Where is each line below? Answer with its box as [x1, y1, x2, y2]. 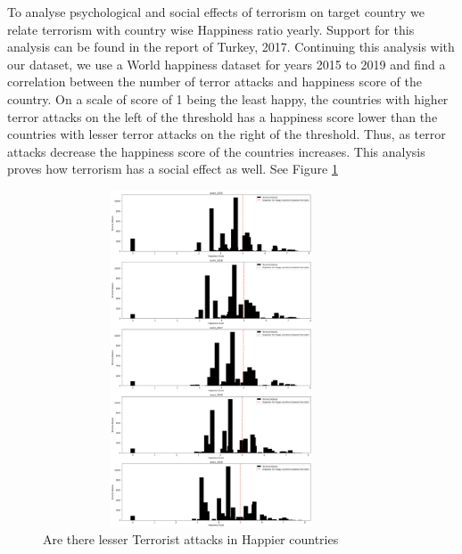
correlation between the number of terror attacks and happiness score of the [7, 72, 422, 91]
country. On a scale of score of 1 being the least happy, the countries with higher [7, 89, 449, 108]
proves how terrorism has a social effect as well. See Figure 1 [7, 159, 338, 178]
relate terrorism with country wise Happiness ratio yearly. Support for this [7, 20, 415, 38]
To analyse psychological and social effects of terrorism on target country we [7, 3, 425, 20]
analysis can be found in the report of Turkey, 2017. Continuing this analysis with [7, 37, 455, 56]
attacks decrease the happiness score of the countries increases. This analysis [7, 142, 425, 160]
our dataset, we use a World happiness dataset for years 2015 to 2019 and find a [7, 54, 446, 73]
